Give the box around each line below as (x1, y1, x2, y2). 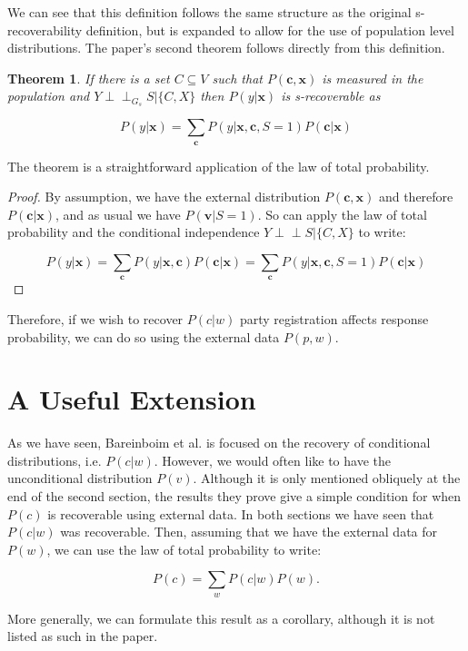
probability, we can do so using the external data (7, 327, 280, 346)
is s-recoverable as (281, 86, 381, 105)
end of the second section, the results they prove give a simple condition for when (7, 487, 462, 506)
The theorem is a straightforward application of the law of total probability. (7, 156, 430, 175)
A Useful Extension (7, 380, 256, 418)
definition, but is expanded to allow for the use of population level (85, 20, 454, 39)
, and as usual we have (55, 204, 181, 223)
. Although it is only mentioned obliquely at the (193, 469, 461, 488)
